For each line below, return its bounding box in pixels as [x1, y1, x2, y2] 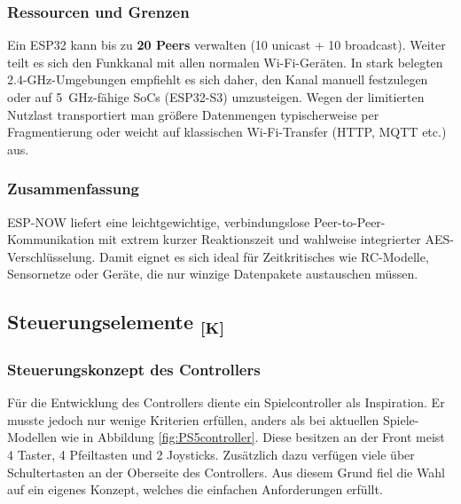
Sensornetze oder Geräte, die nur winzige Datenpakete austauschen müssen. [7, 264, 418, 283]
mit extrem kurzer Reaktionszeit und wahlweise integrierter [98, 230, 421, 248]
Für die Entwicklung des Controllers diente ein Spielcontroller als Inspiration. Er [7, 393, 445, 412]
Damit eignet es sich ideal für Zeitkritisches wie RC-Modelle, [99, 247, 429, 265]
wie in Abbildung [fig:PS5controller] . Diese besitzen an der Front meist [60, 428, 445, 446]
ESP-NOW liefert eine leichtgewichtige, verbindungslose [7, 212, 310, 231]
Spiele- [383, 410, 419, 429]
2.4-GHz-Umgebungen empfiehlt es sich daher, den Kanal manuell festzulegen [7, 70, 428, 89]
